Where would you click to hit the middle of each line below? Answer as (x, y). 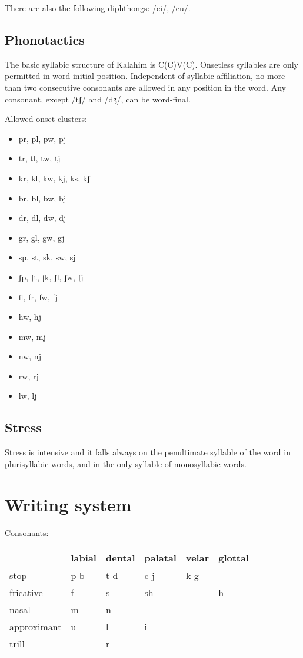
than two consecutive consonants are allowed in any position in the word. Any (145, 87)
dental (120, 558)
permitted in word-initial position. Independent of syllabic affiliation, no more (145, 76)
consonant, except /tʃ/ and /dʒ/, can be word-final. (98, 99)
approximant (36, 627)
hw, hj (30, 317)
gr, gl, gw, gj (41, 237)
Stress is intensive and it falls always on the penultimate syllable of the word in (148, 452)
